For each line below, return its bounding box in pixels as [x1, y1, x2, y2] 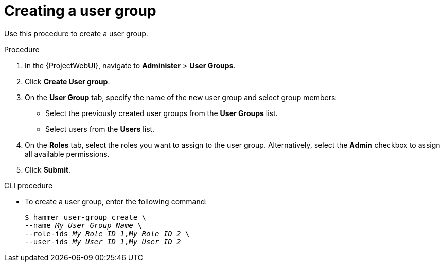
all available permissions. [25, 149, 110, 158]
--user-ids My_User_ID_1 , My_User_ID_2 [25, 237, 181, 246]
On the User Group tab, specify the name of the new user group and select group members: [25, 92, 338, 102]
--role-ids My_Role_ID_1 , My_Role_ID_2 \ [25, 229, 190, 238]
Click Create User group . [25, 77, 110, 86]
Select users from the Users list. [45, 124, 155, 134]
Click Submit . [25, 165, 71, 174]
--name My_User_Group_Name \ [25, 221, 142, 230]
